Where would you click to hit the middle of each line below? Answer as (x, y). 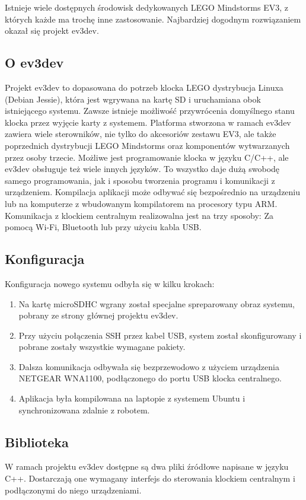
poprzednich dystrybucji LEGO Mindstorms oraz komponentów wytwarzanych (147, 145)
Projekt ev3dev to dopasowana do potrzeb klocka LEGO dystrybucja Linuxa (144, 87)
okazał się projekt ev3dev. (52, 31)
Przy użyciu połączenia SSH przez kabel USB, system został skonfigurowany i (160, 335)
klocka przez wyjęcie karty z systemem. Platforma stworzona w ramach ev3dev (148, 122)
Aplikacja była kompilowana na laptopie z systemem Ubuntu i (132, 398)
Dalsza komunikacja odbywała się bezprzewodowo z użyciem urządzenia (149, 366)
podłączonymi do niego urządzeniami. (73, 490)
